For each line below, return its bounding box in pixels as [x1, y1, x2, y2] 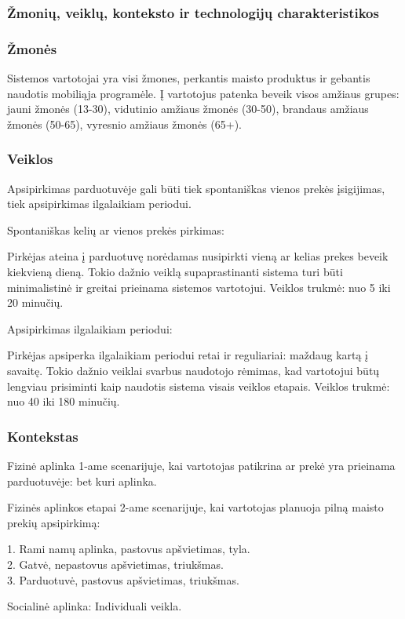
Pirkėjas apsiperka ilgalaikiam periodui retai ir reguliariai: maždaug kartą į [7, 347, 369, 363]
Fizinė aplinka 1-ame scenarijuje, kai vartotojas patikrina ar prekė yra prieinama [7, 457, 396, 473]
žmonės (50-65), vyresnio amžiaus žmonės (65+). [7, 115, 242, 132]
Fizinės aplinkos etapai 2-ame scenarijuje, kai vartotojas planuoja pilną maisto [7, 499, 384, 515]
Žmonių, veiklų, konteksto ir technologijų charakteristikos [7, 2, 379, 22]
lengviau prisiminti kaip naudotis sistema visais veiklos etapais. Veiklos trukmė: [7, 377, 390, 394]
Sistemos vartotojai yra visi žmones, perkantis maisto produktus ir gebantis [7, 70, 370, 86]
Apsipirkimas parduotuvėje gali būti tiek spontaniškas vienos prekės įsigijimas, [7, 180, 385, 196]
